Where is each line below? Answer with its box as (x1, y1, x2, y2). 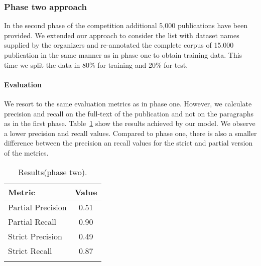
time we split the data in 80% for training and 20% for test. (4, 59, 188, 70)
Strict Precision (8, 230, 62, 242)
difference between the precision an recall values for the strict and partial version (4, 138, 253, 148)
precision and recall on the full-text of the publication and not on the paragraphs (4, 108, 253, 118)
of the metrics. (4, 147, 49, 158)
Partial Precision (8, 201, 67, 213)
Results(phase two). (18, 166, 87, 178)
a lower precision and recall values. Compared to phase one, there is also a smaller (4, 127, 257, 138)
